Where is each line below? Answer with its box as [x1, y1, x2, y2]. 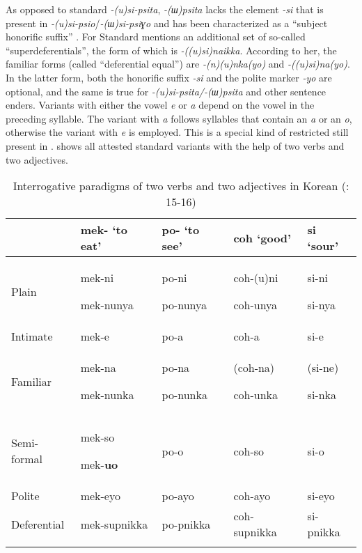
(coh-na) [233, 359, 275, 376]
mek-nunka [80, 387, 134, 403]
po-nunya [162, 297, 207, 313]
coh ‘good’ [233, 229, 292, 246]
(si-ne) [307, 359, 339, 376]
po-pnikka [162, 515, 211, 532]
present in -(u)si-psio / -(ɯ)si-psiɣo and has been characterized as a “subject [6, 15, 328, 30]
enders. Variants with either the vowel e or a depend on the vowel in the [6, 98, 315, 112]
